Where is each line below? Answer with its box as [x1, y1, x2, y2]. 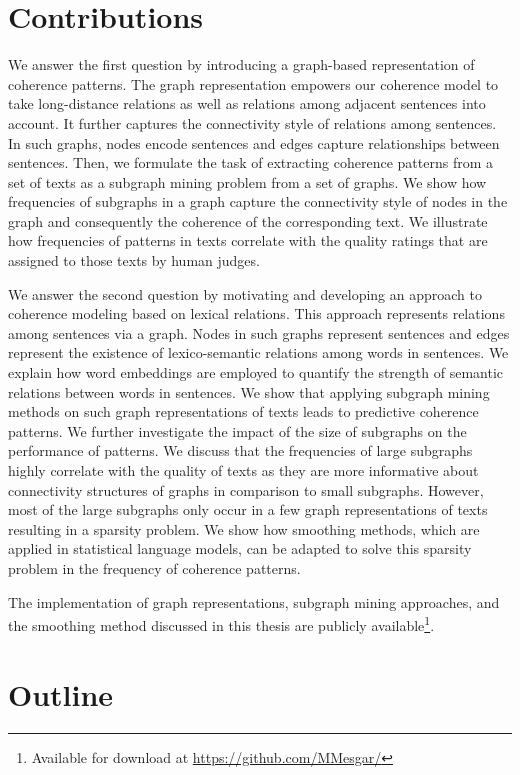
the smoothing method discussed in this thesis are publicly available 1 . [8, 612, 435, 635]
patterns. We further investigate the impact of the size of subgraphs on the [8, 420, 467, 441]
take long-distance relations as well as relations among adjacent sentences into [8, 93, 486, 114]
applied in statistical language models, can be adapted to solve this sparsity [8, 538, 472, 559]
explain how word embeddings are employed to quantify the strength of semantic [8, 362, 504, 383]
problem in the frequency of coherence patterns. [8, 557, 301, 578]
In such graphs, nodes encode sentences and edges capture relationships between [8, 132, 500, 153]
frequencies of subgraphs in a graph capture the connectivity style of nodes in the [8, 191, 508, 212]
